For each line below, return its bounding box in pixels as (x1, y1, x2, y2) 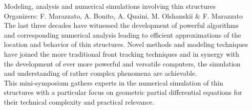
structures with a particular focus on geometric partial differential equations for (4, 87, 242, 97)
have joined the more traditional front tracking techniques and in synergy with (4, 48, 239, 59)
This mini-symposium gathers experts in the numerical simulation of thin (4, 77, 223, 88)
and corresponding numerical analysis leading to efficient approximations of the (4, 29, 241, 40)
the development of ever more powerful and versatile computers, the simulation (4, 58, 241, 68)
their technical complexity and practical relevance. (4, 96, 154, 107)
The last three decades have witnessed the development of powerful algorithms (4, 20, 239, 30)
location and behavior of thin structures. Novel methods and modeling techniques (4, 39, 248, 49)
